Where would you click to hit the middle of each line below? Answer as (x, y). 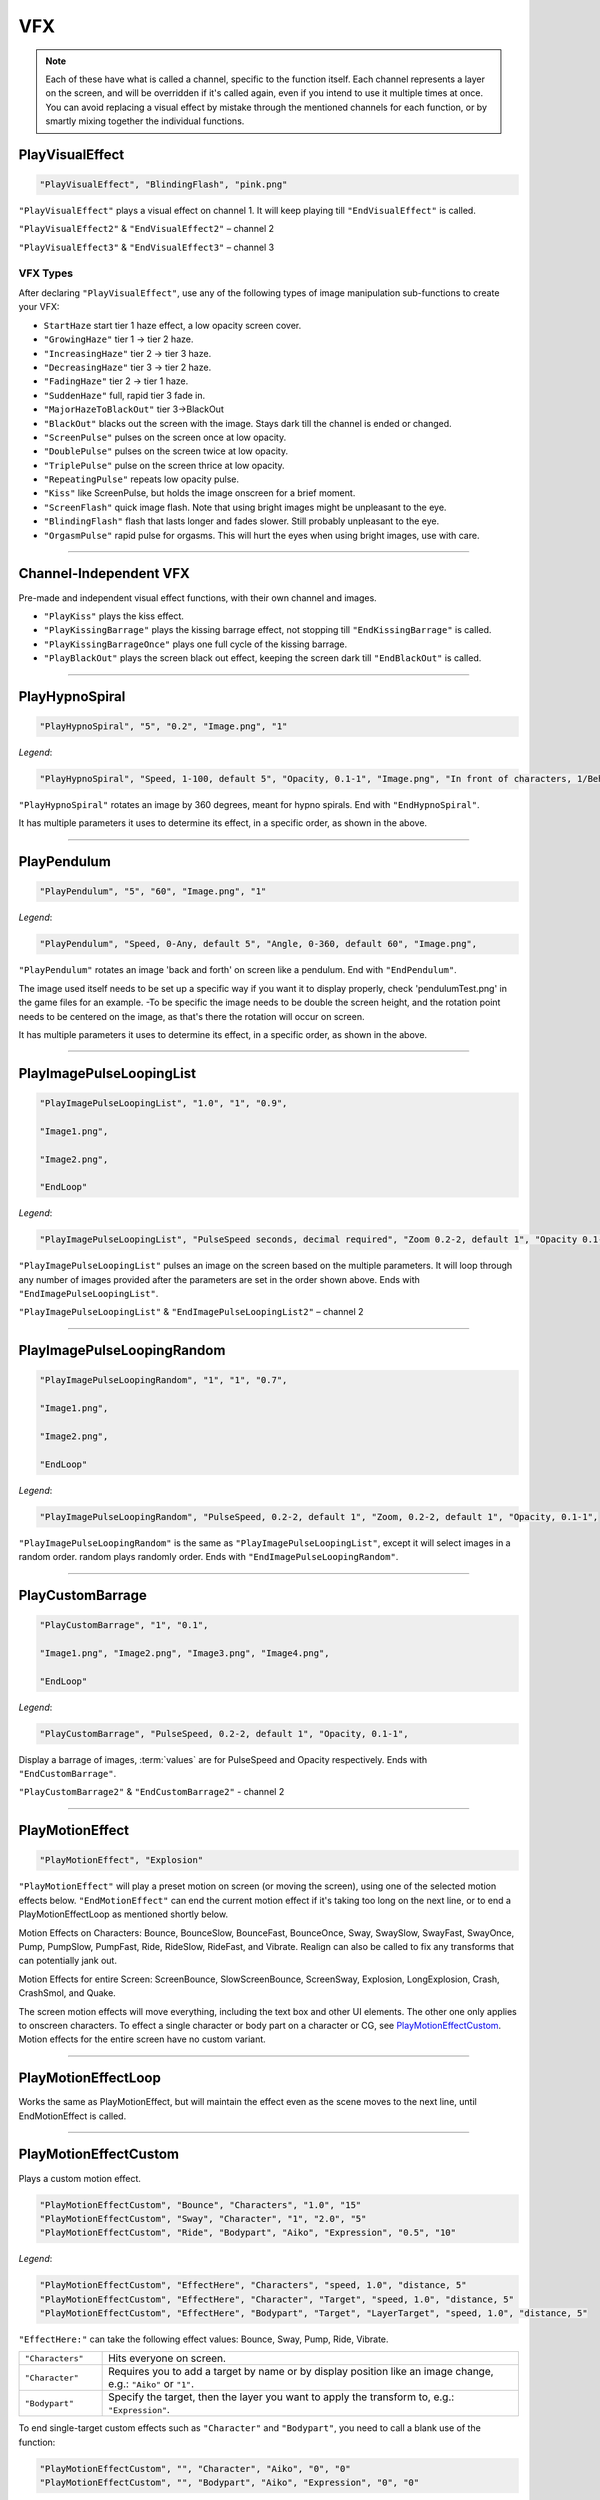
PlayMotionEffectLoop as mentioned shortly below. (123, 1914)
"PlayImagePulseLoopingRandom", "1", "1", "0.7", (163, 1380)
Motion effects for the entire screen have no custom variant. (142, 2039)
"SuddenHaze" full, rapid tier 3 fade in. (124, 395)
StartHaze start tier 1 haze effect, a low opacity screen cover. (172, 325)
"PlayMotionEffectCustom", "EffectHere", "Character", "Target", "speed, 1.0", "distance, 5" (277, 2299)
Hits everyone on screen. (167, 2358)
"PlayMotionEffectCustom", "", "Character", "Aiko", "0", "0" (195, 2468)
